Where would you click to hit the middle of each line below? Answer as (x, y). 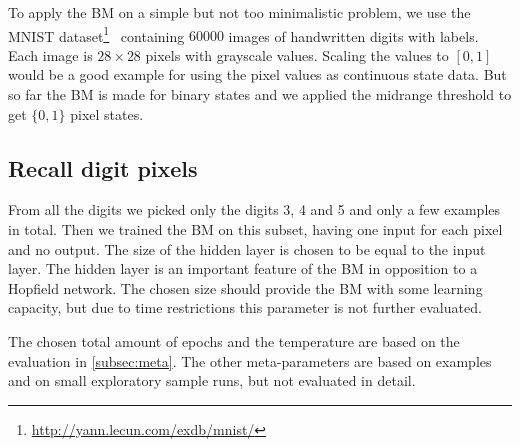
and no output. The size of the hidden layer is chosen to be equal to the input (247, 248)
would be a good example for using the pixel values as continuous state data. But (257, 74)
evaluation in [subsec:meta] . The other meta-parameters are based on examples (250, 360)
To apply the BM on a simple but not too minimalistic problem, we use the (239, 12)
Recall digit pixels (103, 167)
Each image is (50, 54)
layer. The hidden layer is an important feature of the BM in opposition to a (243, 268)
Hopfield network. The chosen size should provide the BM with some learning (245, 287)
